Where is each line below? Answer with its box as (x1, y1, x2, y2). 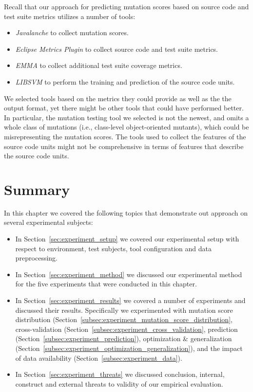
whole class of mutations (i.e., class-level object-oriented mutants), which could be (4, 122, 249, 132)
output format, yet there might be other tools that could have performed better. (4, 103, 244, 113)
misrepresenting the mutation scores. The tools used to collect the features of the (4, 131, 246, 141)
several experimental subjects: (4, 217, 93, 227)
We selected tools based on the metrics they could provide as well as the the (4, 93, 232, 103)
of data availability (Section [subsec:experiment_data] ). (15, 352, 182, 363)
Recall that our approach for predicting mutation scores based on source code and (4, 1, 249, 11)
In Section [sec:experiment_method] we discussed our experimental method (15, 269, 242, 279)
